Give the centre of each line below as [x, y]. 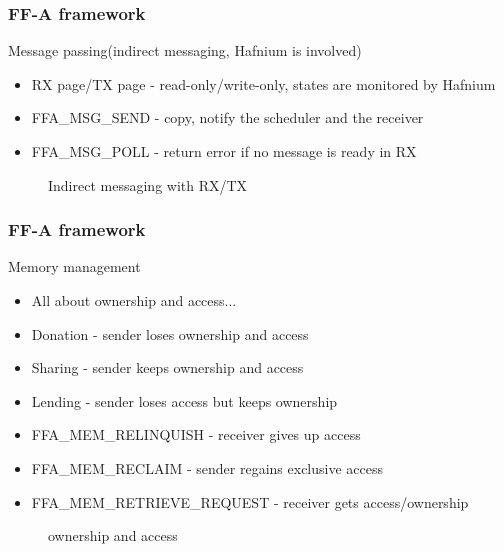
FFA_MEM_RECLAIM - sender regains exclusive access [207, 467]
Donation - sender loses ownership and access [170, 333]
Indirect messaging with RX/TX [148, 184]
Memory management [74, 266]
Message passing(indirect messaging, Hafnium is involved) [185, 50]
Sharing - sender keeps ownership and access [167, 367]
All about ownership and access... [134, 300]
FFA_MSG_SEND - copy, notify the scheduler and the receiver [227, 117]
